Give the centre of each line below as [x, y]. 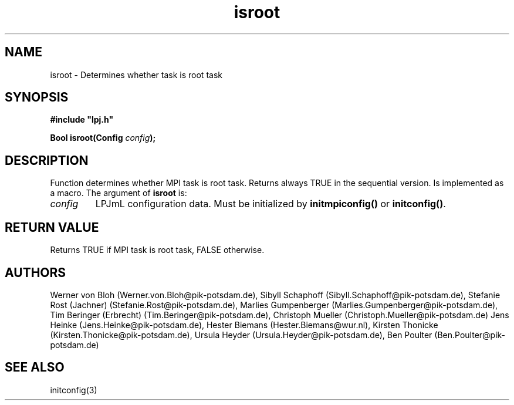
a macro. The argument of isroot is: [119, 193]
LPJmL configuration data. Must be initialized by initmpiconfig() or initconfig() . [270, 204]
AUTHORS [35, 272]
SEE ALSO [35, 367]
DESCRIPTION [47, 160]
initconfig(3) [74, 390]
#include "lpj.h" [82, 120]
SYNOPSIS [37, 97]
